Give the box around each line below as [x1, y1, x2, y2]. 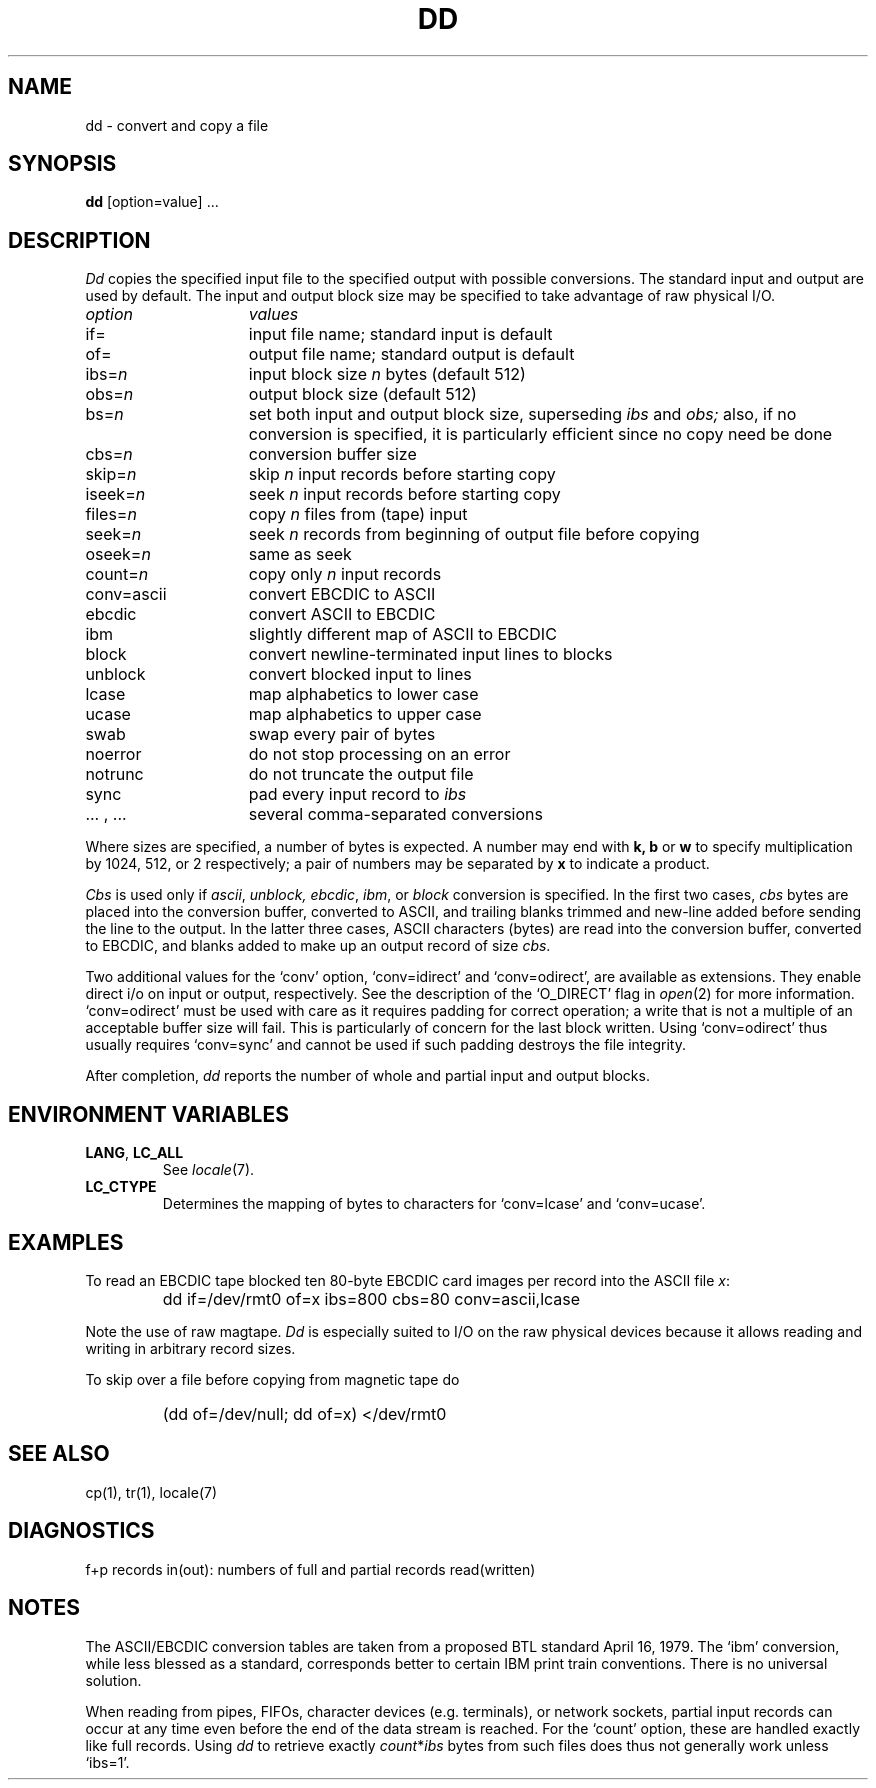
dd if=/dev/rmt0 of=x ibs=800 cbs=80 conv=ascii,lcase [162, 1288, 581, 1309]
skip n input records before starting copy [248, 464, 556, 485]
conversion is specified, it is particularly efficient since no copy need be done [248, 424, 833, 445]
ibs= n [85, 364, 128, 385]
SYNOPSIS [8, 151, 117, 177]
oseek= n [85, 544, 151, 565]
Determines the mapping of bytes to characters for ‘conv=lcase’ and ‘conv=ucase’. [162, 1195, 706, 1213]
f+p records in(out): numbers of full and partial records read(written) [85, 1560, 536, 1578]
